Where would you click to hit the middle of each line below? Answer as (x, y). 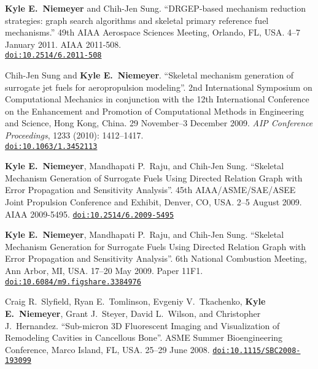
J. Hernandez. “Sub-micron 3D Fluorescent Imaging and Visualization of (142, 325)
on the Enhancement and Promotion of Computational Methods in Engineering (154, 111)
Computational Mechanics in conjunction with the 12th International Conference (157, 99)
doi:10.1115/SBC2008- (257, 350)
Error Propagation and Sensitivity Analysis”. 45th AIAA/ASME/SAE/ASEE (150, 190)
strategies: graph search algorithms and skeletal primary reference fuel (137, 20)
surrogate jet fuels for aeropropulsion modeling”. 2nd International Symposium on (159, 87)
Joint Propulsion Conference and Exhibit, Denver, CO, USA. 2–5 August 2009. (153, 202)
